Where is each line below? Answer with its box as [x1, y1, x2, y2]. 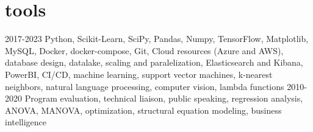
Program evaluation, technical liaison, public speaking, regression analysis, [24, 92, 303, 105]
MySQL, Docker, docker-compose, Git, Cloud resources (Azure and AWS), [5, 44, 284, 57]
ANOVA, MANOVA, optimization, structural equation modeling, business [5, 103, 282, 116]
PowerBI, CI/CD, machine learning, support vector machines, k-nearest [5, 68, 273, 80]
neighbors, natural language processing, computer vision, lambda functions [5, 80, 284, 92]
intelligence [5, 116, 47, 128]
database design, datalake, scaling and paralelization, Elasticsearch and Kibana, [5, 56, 303, 69]
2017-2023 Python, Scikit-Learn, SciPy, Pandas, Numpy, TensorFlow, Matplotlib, [5, 32, 309, 45]
